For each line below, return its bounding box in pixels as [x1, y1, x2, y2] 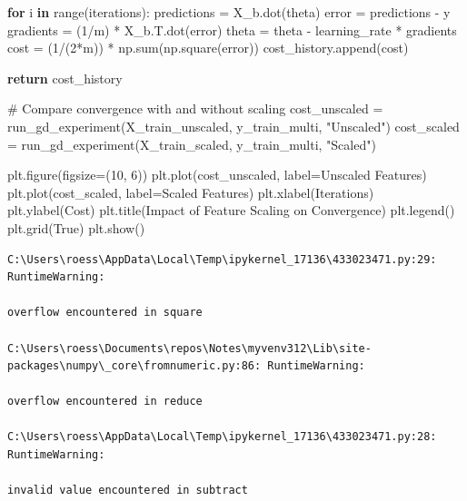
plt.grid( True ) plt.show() [7, 218, 145, 237]
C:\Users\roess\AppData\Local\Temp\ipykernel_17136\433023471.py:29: [7, 252, 437, 266]
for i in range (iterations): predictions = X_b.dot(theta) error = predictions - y [7, 3, 451, 21]
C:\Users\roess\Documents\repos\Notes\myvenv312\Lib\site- [7, 341, 372, 355]
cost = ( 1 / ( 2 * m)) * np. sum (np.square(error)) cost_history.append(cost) [7, 38, 409, 57]
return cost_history [7, 68, 123, 87]
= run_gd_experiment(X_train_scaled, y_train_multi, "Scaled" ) [7, 134, 376, 153]
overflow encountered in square [7, 306, 203, 319]
